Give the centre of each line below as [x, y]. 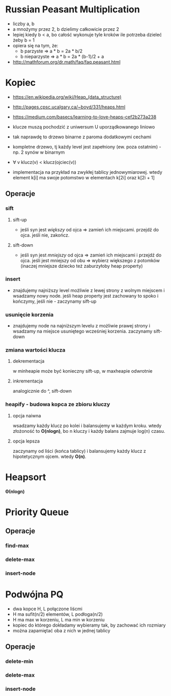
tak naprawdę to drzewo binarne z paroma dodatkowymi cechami [82, 137]
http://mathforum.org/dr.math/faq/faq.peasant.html [67, 62]
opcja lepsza [26, 441]
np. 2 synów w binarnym [39, 152]
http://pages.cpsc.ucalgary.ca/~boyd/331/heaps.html [69, 107]
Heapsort [26, 477]
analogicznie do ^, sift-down [42, 391]
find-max [17, 546]
